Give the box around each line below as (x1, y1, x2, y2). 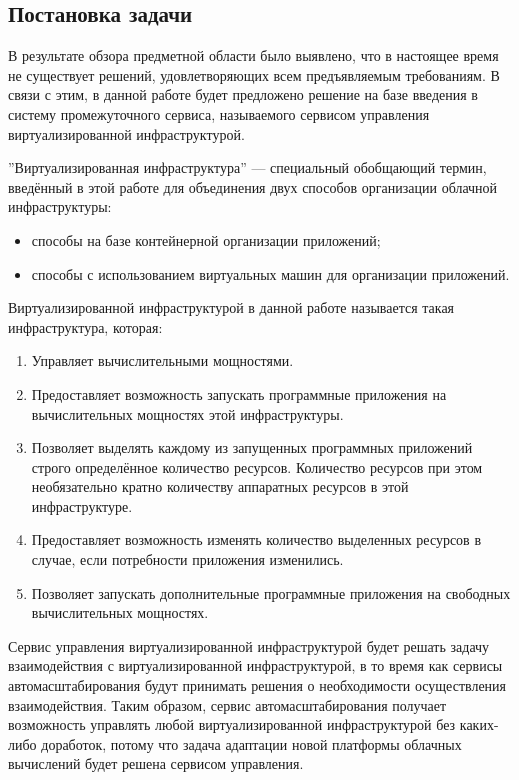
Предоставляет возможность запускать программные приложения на (31, 383, 447, 404)
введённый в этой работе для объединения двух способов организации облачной (8, 176, 498, 197)
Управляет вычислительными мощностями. (31, 350, 294, 371)
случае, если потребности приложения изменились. (31, 549, 344, 570)
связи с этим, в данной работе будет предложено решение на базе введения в (8, 84, 478, 105)
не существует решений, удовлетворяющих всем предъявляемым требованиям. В (8, 64, 500, 85)
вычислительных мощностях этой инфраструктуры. (31, 403, 344, 424)
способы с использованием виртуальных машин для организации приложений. (31, 263, 510, 284)
